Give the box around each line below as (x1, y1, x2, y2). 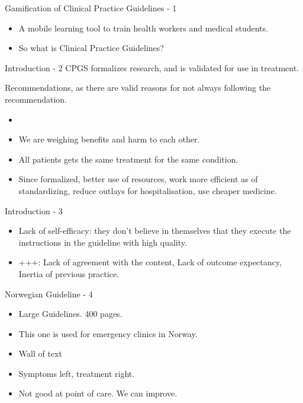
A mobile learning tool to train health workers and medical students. (18, 21, 268, 34)
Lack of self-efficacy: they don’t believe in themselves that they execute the (18, 224, 291, 237)
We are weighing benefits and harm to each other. (18, 133, 200, 145)
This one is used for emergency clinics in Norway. (18, 327, 198, 339)
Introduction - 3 (5, 204, 63, 217)
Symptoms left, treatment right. (18, 367, 135, 379)
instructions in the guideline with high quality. (18, 236, 187, 248)
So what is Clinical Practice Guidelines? (18, 42, 164, 54)
